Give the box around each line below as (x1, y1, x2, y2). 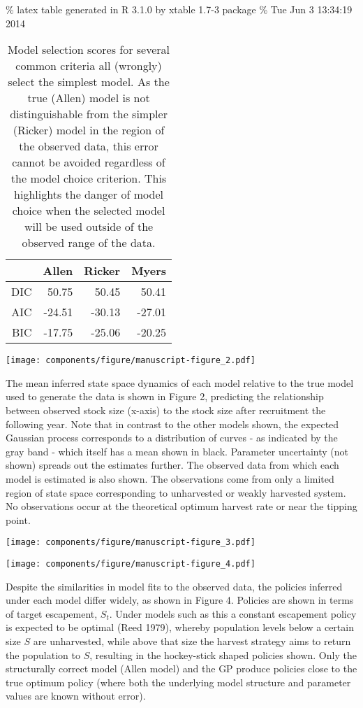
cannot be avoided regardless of (12, 154, 165, 171)
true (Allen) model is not (27, 90, 150, 106)
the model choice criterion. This (10, 170, 167, 187)
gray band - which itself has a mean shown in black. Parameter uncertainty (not (6, 444, 348, 458)
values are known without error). (6, 688, 146, 703)
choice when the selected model (12, 202, 165, 219)
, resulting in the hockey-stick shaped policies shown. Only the (89, 647, 357, 662)
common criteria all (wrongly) (15, 57, 162, 74)
